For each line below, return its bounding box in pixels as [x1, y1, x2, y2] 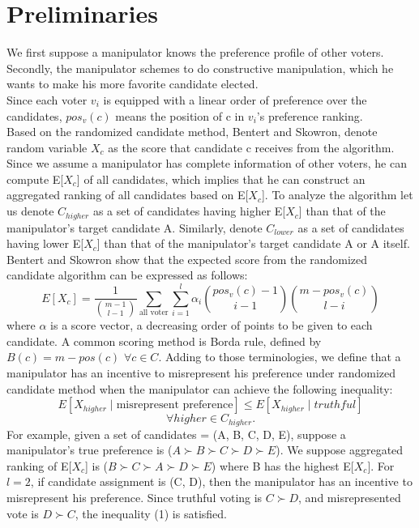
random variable [6, 138, 88, 155]
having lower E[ [6, 235, 84, 252]
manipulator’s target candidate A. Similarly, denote [6, 219, 263, 236]
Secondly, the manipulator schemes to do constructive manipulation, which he [6, 59, 394, 76]
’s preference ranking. [256, 107, 363, 124]
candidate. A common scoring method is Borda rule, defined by [6, 332, 322, 349]
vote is [6, 505, 39, 522]
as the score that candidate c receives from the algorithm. [108, 138, 395, 155]
